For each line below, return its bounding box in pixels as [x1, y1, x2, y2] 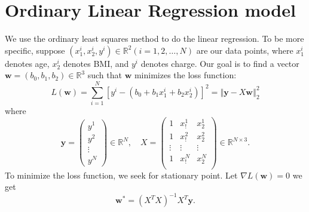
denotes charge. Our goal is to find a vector [140, 57, 299, 69]
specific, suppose [5, 44, 65, 56]
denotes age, [5, 57, 50, 69]
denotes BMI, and [63, 57, 129, 69]
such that [87, 69, 122, 81]
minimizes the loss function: [134, 69, 237, 81]
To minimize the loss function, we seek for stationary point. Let [5, 168, 238, 181]
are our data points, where [196, 44, 293, 56]
